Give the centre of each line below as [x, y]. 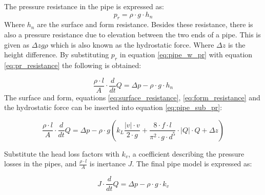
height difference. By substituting [57, 55]
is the [237, 44]
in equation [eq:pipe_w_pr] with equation [186, 55]
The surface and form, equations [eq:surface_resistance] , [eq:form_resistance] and [132, 97]
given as [17, 44]
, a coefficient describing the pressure [186, 153]
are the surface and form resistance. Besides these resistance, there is [145, 24]
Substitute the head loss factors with [62, 153]
